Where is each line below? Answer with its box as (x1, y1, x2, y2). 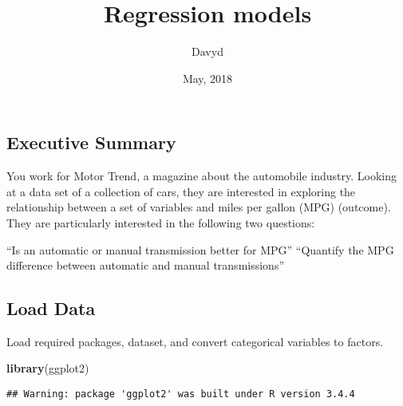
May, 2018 (182, 69, 233, 86)
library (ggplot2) (6, 360, 89, 376)
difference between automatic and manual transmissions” (6, 257, 285, 274)
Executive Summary (6, 130, 176, 155)
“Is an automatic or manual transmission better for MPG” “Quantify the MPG (6, 241, 394, 258)
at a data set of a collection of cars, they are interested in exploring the (6, 183, 356, 199)
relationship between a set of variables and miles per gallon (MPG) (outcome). (6, 199, 391, 215)
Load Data (6, 296, 96, 321)
